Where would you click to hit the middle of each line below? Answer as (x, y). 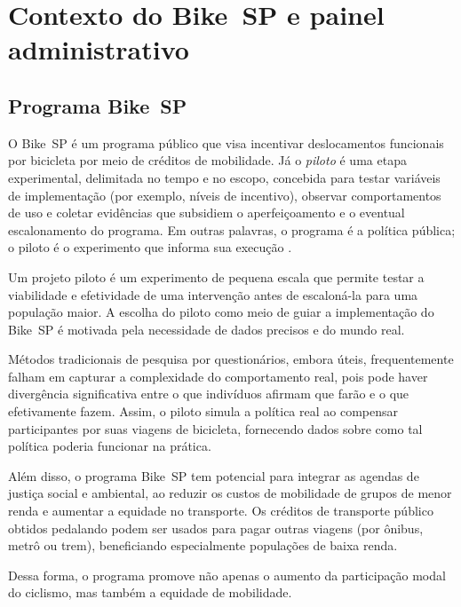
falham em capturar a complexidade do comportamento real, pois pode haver (218, 376)
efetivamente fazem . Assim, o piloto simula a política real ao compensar (203, 411)
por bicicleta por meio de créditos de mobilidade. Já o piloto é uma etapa (207, 160)
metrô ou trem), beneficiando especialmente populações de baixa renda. (203, 545)
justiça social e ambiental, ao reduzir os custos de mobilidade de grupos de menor (230, 493)
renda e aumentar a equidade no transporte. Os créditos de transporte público (221, 511)
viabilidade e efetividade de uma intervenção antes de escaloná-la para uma (213, 294)
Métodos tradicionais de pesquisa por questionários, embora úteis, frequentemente (231, 359)
